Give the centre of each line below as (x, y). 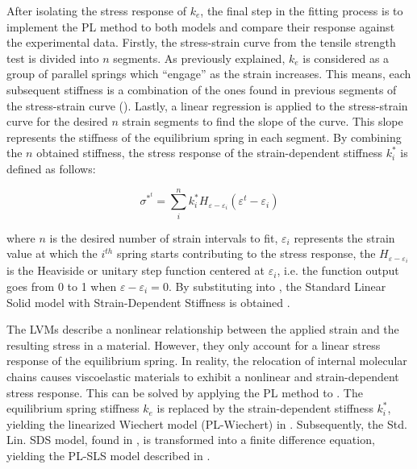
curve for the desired (57, 121)
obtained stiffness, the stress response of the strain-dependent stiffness (209, 153)
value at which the (52, 253)
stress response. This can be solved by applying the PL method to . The (185, 392)
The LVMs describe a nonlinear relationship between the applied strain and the (203, 329)
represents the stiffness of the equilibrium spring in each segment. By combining (204, 137)
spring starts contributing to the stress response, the (246, 253)
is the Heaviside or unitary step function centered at (136, 270)
